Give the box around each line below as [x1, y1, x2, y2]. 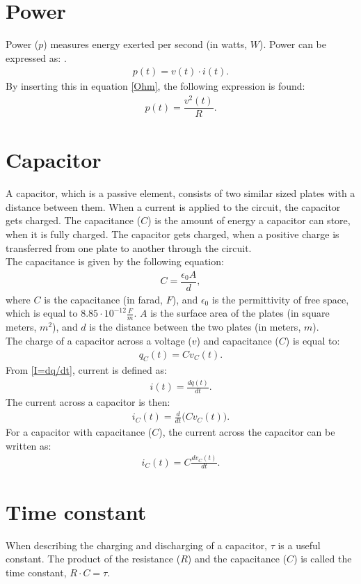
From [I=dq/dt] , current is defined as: [6, 363, 167, 377]
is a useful [278, 537, 321, 552]
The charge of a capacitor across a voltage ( [6, 333, 192, 347]
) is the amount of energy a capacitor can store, [147, 213, 351, 228]
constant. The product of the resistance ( [6, 551, 181, 566]
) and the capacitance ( [187, 551, 287, 566]
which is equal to [6, 306, 78, 320]
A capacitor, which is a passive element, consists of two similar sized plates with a [6, 186, 355, 200]
